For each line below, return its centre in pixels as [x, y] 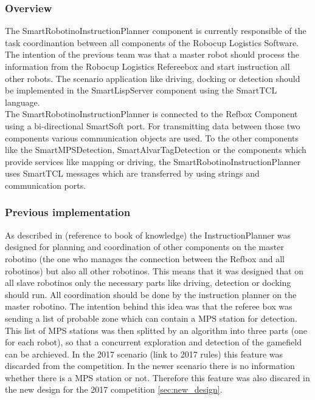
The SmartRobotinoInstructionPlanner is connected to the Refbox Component [151, 114]
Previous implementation [68, 212]
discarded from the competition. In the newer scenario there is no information [150, 366]
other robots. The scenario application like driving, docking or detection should [153, 78]
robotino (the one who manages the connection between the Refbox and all [145, 258]
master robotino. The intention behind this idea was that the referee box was [149, 306]
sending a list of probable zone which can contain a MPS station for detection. [151, 318]
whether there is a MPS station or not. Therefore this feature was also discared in [157, 377]
